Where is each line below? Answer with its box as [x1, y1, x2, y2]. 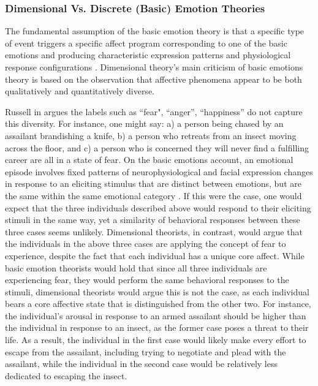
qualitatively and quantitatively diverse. [5, 85, 154, 97]
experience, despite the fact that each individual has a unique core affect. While [5, 249, 305, 262]
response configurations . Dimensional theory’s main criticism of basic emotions [5, 61, 303, 73]
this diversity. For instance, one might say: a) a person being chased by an [5, 117, 284, 130]
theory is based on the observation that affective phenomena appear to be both [5, 72, 302, 85]
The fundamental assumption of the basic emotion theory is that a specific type [5, 25, 305, 37]
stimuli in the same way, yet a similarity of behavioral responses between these [5, 213, 300, 226]
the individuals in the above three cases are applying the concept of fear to [5, 237, 286, 250]
